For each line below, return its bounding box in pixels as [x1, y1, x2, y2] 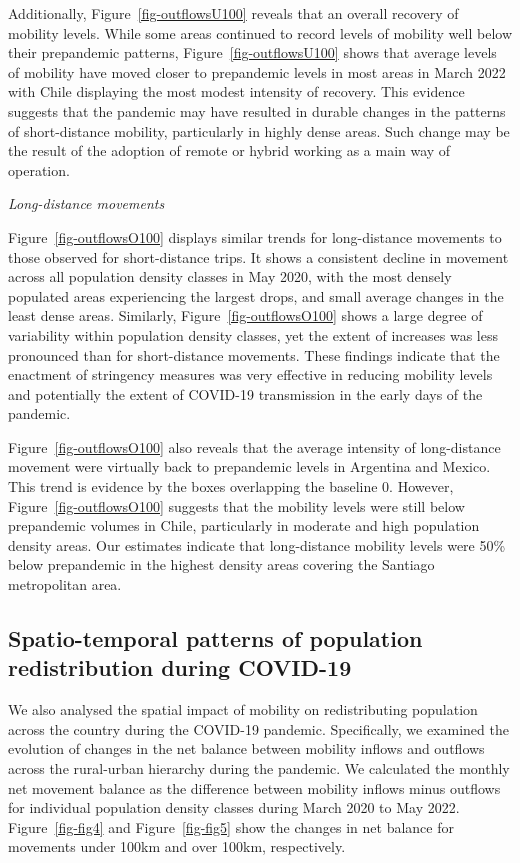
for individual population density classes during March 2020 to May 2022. [8, 797, 460, 818]
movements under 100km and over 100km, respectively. [8, 836, 346, 857]
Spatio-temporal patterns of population [8, 623, 423, 654]
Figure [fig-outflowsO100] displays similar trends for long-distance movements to [8, 226, 502, 247]
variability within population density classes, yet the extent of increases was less [8, 324, 498, 345]
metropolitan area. [8, 574, 122, 595]
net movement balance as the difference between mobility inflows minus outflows [8, 777, 501, 798]
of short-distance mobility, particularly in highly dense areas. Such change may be [8, 120, 510, 141]
